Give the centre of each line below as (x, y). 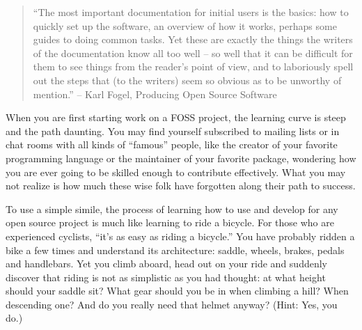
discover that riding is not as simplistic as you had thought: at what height (166, 277)
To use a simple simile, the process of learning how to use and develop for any (172, 209)
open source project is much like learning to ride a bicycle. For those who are (170, 222)
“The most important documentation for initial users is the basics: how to (191, 12)
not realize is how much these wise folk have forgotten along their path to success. (181, 186)
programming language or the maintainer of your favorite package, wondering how (181, 158)
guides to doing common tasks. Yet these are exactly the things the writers (193, 39)
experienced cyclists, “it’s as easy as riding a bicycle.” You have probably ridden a (180, 236)
